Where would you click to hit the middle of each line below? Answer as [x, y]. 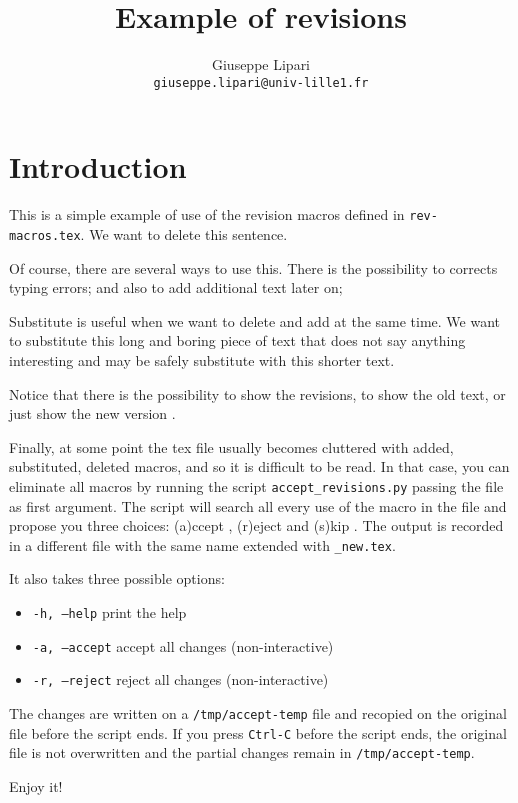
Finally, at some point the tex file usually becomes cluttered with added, [231, 446]
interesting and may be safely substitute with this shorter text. [202, 360]
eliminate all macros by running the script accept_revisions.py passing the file [256, 485]
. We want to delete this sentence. [184, 233]
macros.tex [45, 235]
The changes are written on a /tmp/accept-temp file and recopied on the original [258, 713]
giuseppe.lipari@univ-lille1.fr [261, 82]
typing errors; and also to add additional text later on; [176, 287]
